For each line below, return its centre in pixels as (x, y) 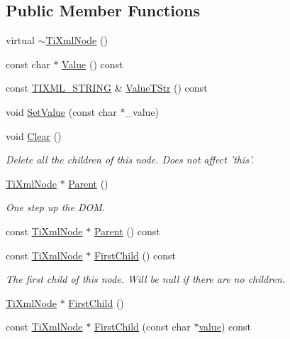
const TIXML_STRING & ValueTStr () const (107, 88)
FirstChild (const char (142, 327)
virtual (20, 40)
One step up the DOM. (56, 207)
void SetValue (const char (61, 111)
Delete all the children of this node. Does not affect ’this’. (130, 160)
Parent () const (127, 231)
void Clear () (34, 135)
